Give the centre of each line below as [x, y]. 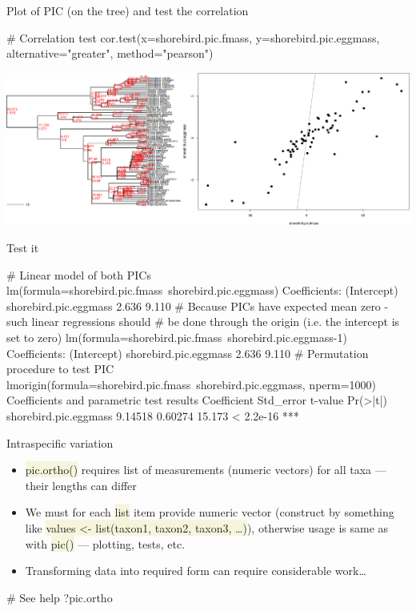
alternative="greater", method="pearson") [110, 53]
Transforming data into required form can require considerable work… [196, 571]
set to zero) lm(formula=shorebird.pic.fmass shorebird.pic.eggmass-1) [177, 337]
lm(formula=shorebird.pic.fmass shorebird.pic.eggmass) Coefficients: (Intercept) [202, 290]
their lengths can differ [81, 485]
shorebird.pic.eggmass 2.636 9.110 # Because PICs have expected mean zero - [198, 305]
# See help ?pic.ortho [60, 597]
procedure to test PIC [60, 369]
